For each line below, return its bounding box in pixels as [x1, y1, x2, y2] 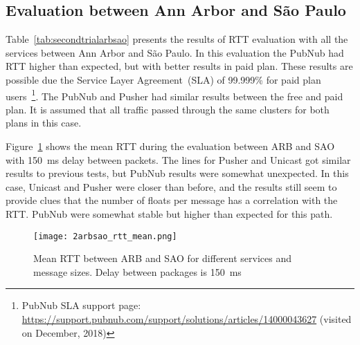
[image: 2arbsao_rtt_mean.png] [33, 231, 177, 241]
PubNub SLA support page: [21, 298, 141, 313]
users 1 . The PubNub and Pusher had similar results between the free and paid [6, 86, 343, 103]
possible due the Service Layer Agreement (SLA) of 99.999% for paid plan [6, 72, 321, 86]
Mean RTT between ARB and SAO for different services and [33, 251, 291, 265]
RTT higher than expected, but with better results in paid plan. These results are [6, 59, 353, 73]
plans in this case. [6, 115, 82, 130]
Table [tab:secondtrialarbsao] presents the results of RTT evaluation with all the [6, 32, 348, 46]
